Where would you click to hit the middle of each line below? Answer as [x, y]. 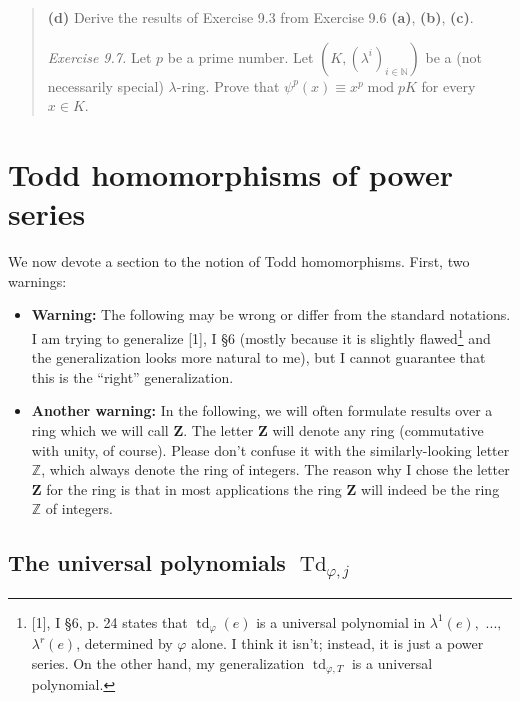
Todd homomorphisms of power [231, 173]
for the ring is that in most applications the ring [194, 488]
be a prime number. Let [240, 56]
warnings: [37, 280]
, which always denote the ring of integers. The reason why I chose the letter [275, 469]
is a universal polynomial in [341, 621]
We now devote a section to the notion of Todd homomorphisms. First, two [239, 261]
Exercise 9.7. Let [99, 56]
